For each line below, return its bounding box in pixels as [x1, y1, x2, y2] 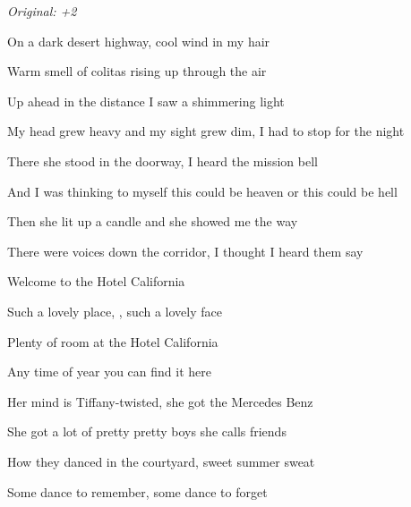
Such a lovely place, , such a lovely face [7, 301, 222, 320]
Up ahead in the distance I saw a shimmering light [7, 91, 285, 110]
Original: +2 [7, 2, 77, 20]
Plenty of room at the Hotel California [7, 332, 218, 351]
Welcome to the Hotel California [7, 272, 185, 291]
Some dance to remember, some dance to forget [7, 482, 268, 501]
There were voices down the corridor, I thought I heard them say [7, 241, 364, 260]
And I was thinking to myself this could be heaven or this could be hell [7, 182, 398, 200]
